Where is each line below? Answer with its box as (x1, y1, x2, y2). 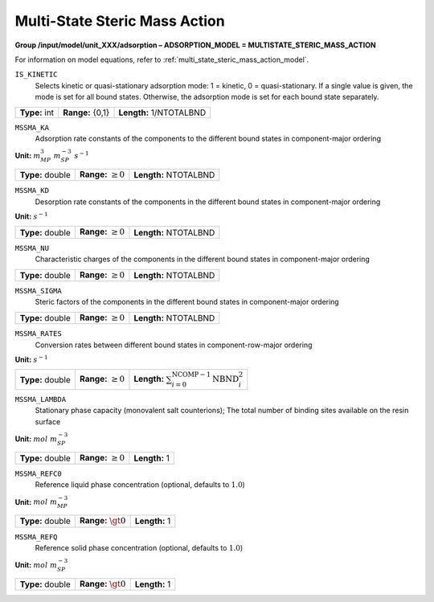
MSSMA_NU (14, 244, 50, 252)
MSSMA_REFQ (14, 532, 58, 542)
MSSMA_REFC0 (14, 469, 62, 478)
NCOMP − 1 (171, 371, 211, 379)
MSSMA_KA (14, 123, 50, 132)
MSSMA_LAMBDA (14, 395, 67, 403)
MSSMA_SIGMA (14, 286, 62, 295)
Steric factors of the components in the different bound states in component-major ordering (35, 297, 339, 307)
